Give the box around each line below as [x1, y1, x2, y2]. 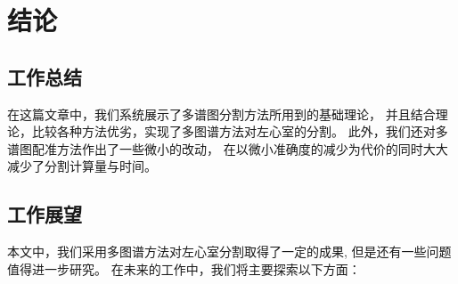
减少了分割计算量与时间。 [7, 157, 157, 175]
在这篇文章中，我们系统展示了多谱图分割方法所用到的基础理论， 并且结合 [7, 104, 436, 123]
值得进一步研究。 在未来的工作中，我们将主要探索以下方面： [7, 259, 361, 278]
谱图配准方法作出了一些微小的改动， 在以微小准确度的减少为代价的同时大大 [7, 139, 448, 158]
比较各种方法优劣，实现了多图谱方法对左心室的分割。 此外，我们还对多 [31, 122, 448, 141]
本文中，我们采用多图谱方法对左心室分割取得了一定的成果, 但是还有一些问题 [7, 242, 452, 261]
